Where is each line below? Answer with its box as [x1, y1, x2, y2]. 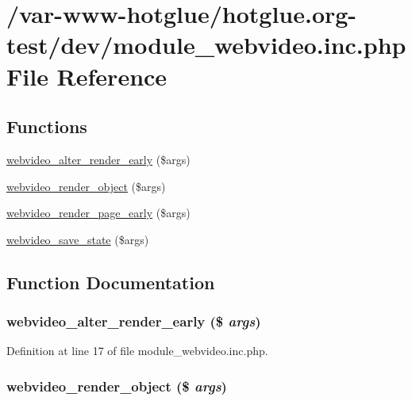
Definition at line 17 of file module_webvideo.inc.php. [6, 342, 268, 359]
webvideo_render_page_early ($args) [6, 204, 191, 221]
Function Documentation [6, 269, 215, 294]
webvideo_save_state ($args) [6, 231, 149, 247]
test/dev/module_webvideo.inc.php [6, 29, 406, 61]
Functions [6, 114, 87, 139]
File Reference [6, 59, 167, 92]
